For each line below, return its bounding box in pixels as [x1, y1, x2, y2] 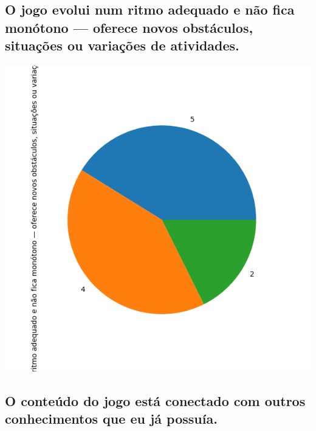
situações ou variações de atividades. [5, 36, 239, 55]
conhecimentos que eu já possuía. [5, 409, 218, 428]
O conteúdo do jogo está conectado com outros [5, 391, 306, 410]
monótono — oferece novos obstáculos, [5, 18, 253, 36]
